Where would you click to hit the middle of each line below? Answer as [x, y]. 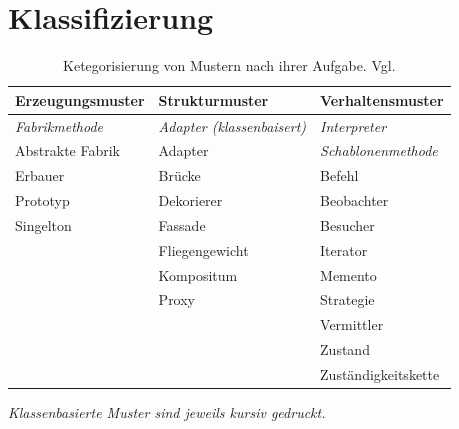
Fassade [182, 224]
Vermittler [352, 324]
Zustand [345, 349]
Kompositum [198, 274]
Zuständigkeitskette [380, 374]
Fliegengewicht [203, 249]
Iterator [344, 249]
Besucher [347, 224]
